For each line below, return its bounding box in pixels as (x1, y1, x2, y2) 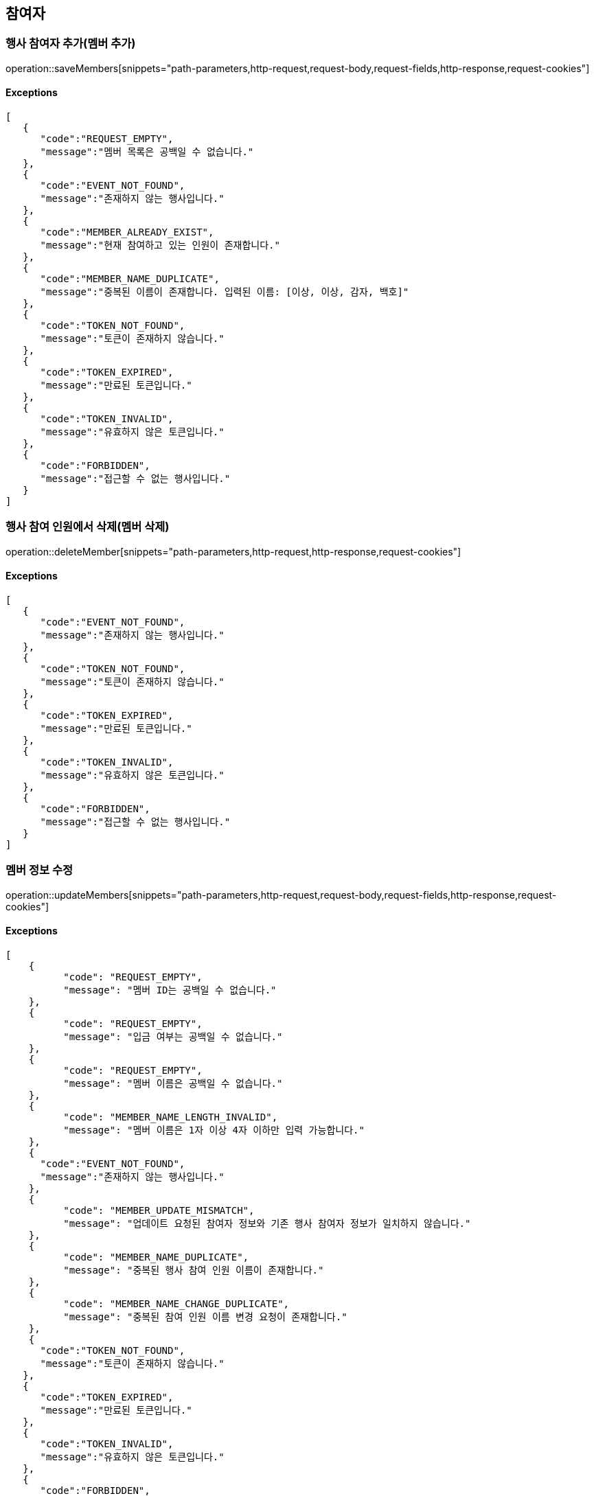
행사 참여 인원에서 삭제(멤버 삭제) (5, 520, 170, 534)
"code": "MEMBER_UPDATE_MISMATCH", (63, 1204, 255, 1216)
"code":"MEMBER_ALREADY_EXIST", (40, 227, 214, 238)
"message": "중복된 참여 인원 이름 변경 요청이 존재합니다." (63, 1311, 347, 1322)
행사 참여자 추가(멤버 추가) (5, 36, 136, 51)
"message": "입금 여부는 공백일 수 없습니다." (63, 1031, 283, 1042)
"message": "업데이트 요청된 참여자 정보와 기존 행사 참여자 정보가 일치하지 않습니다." (63, 1217, 471, 1229)
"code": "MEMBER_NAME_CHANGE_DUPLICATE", (63, 1298, 290, 1309)
